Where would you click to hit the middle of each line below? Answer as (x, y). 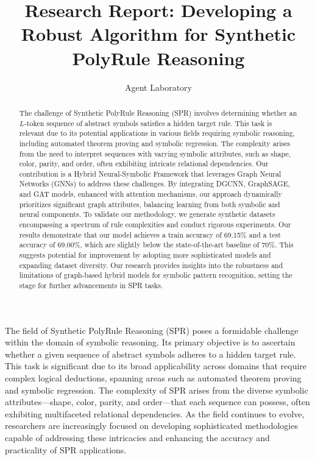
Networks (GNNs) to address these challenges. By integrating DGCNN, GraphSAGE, (155, 184)
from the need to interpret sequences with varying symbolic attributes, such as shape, (155, 153)
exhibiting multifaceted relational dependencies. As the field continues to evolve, (155, 413)
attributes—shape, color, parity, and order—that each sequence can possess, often (157, 402)
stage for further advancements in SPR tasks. (91, 285)
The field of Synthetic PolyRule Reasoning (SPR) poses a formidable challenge (152, 330)
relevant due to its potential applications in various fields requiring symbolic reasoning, (157, 133)
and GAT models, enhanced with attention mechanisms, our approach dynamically (150, 194)
